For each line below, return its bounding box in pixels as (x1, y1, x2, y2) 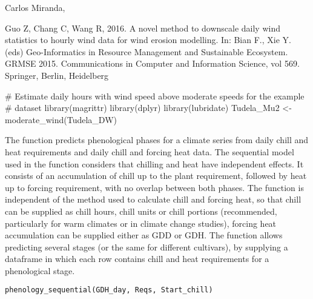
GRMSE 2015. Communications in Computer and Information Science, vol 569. (5, 57, 300, 70)
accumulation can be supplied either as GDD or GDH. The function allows (5, 229, 283, 241)
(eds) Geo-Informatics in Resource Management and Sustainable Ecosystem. (5, 45, 288, 58)
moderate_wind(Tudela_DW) (5, 113, 117, 126)
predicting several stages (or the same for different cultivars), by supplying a (5, 240, 288, 253)
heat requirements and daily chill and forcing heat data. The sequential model (5, 145, 294, 158)
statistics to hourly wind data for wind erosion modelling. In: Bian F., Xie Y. (5, 33, 291, 46)
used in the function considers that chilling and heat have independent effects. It (5, 157, 304, 170)
